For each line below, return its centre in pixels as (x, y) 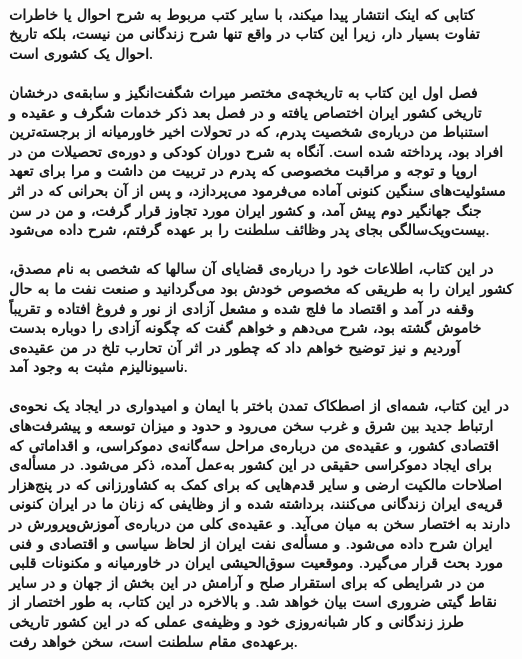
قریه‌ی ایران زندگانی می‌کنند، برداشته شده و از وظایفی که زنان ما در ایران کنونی (256, 503)
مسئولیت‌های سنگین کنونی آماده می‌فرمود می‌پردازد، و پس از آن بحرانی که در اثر (257, 189)
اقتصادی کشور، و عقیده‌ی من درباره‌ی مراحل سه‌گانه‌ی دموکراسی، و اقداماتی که (254, 444)
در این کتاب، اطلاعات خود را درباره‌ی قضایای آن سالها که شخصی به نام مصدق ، (251, 268)
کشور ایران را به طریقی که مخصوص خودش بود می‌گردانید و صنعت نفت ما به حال (261, 287)
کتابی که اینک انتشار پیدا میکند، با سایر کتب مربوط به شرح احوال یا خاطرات (242, 13)
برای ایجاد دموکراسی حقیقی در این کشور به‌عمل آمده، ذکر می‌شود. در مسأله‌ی (250, 464)
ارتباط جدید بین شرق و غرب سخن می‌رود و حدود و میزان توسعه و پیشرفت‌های (251, 425)
